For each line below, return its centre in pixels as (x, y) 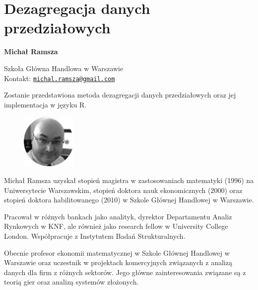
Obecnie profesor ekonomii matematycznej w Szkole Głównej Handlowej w (117, 252)
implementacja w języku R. (45, 104)
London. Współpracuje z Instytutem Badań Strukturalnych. (95, 236)
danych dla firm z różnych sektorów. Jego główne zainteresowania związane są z (125, 272)
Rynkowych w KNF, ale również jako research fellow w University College (116, 226)
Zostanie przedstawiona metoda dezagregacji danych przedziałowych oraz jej (120, 95)
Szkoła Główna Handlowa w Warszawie (64, 68)
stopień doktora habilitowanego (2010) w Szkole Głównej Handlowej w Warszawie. (129, 200)
